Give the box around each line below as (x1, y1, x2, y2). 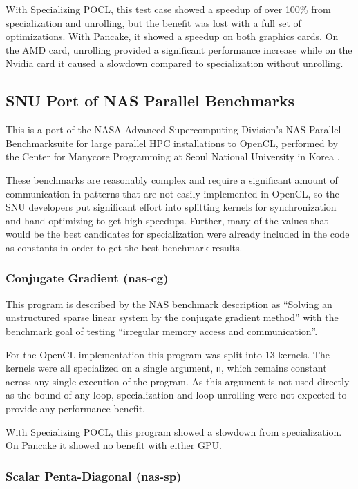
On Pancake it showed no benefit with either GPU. (6, 438, 222, 452)
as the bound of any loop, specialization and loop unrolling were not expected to (6, 387, 347, 402)
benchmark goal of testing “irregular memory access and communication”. (6, 323, 318, 338)
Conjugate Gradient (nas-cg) (6, 269, 169, 287)
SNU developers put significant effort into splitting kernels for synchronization (6, 200, 337, 214)
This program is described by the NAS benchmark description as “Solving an (6, 296, 332, 311)
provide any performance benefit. (6, 401, 145, 415)
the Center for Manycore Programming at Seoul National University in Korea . (6, 149, 340, 164)
